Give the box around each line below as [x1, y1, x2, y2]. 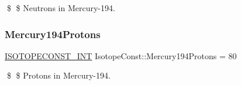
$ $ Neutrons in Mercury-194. [6, 2, 115, 13]
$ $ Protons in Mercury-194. [6, 69, 111, 81]
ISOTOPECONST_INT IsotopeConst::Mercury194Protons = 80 [5, 49, 237, 62]
